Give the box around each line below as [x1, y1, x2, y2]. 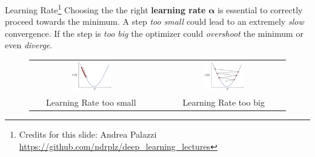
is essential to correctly [217, 3, 303, 16]
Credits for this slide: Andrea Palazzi [19, 128, 157, 141]
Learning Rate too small [45, 96, 136, 109]
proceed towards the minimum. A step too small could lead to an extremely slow [5, 15, 304, 28]
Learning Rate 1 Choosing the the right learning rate [5, 2, 206, 16]
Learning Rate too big [182, 96, 265, 109]
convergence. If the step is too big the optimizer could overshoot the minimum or [5, 27, 303, 39]
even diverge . [5, 39, 53, 51]
